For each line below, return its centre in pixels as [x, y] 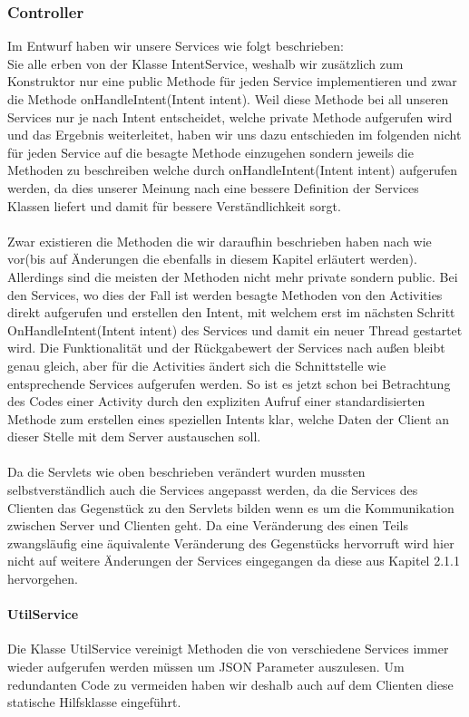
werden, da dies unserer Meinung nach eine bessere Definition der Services [213, 187]
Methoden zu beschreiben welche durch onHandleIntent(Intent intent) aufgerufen [233, 170]
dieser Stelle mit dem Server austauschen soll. [134, 436]
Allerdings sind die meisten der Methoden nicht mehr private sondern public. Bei [233, 276]
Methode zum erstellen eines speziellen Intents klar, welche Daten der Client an [229, 418]
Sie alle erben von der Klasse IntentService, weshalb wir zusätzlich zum [205, 63]
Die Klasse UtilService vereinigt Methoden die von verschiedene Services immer [228, 649]
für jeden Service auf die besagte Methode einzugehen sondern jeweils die [210, 152]
